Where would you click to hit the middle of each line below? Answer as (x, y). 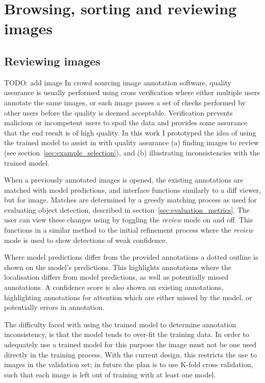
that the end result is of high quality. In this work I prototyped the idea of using (130, 132)
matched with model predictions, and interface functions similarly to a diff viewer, (133, 189)
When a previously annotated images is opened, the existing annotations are (124, 180)
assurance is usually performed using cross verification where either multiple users (132, 92)
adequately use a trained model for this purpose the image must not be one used (130, 344)
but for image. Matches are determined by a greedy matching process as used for (130, 200)
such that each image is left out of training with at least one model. (110, 374)
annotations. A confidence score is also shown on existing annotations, (114, 287)
